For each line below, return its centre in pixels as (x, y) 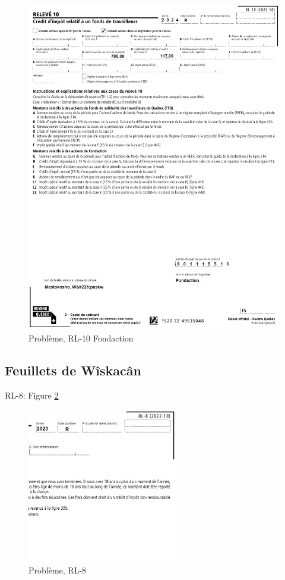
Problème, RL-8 (58, 570)
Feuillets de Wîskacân (73, 370)
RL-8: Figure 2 (32, 395)
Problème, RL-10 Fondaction (81, 338)
